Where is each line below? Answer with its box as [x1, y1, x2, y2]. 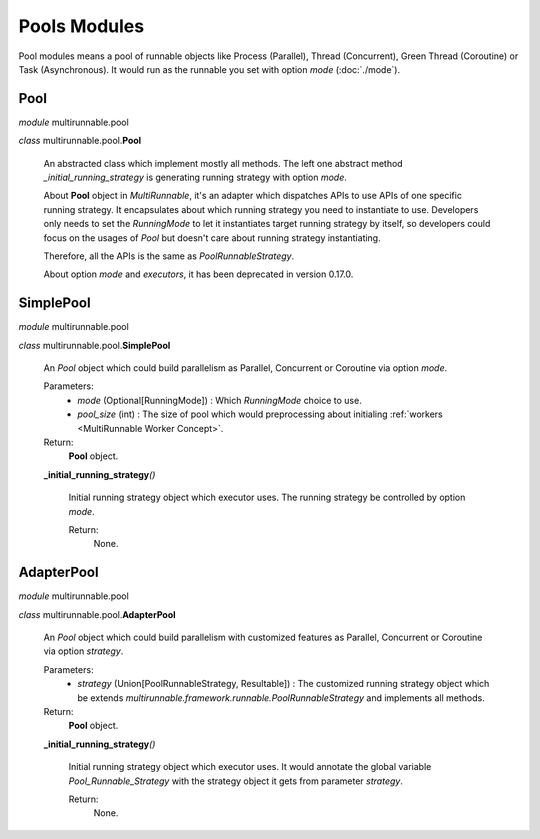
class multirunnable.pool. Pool [18, 135, 142, 147]
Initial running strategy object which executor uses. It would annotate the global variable [68, 761, 432, 773]
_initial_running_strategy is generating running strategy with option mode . [43, 171, 347, 184]
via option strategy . [43, 645, 124, 657]
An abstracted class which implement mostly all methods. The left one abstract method [43, 157, 404, 169]
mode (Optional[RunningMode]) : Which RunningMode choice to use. [77, 394, 362, 406]
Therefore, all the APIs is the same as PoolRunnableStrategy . [43, 250, 295, 262]
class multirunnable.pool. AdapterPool [18, 608, 176, 620]
